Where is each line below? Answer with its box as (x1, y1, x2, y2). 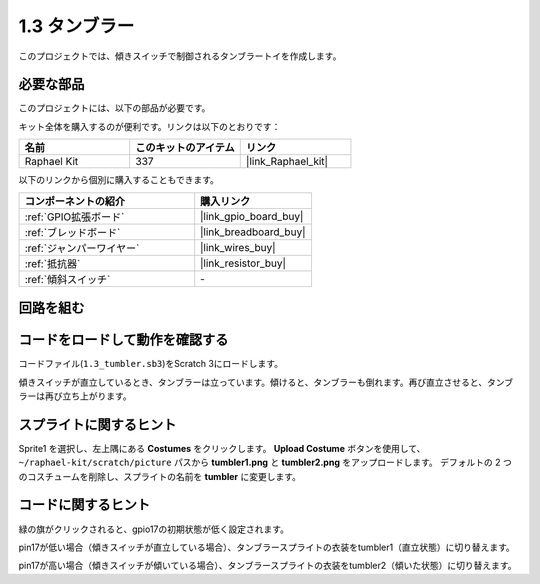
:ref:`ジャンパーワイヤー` (24, 241, 140, 255)
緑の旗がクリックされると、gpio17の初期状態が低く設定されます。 (18, 523, 290, 535)
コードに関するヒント (18, 496, 150, 514)
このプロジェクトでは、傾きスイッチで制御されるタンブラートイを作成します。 (18, 50, 342, 62)
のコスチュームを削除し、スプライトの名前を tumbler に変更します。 (18, 470, 302, 482)
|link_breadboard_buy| (200, 225, 306, 239)
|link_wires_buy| (200, 240, 276, 254)
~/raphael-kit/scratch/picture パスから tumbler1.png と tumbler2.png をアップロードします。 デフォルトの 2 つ (18, 456, 512, 469)
